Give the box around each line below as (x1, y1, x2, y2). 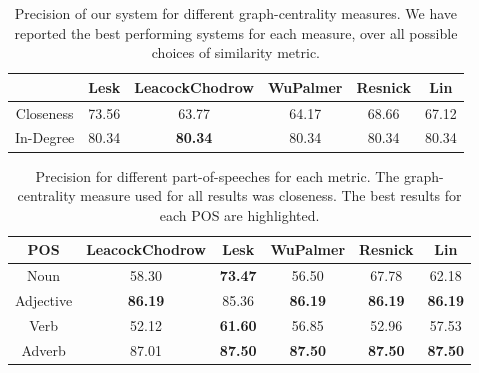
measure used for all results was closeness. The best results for (80, 185, 462, 206)
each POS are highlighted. (159, 204, 320, 225)
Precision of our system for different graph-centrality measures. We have (14, 3, 457, 23)
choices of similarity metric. (151, 42, 320, 63)
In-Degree (15, 127, 75, 148)
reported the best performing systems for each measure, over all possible (14, 22, 458, 43)
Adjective (15, 290, 73, 311)
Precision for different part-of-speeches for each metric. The (35, 165, 400, 186)
